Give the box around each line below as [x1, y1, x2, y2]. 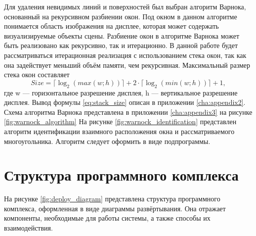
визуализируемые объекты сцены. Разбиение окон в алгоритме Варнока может [4, 30, 240, 41]
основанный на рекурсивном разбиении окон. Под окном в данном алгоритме [4, 11, 237, 21]
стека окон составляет [4, 69, 70, 80]
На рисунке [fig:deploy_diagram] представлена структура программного [4, 193, 220, 204]
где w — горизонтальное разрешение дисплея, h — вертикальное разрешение [4, 87, 238, 97]
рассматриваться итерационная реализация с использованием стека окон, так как [4, 49, 247, 60]
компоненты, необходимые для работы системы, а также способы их [4, 213, 211, 223]
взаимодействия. [4, 223, 53, 233]
